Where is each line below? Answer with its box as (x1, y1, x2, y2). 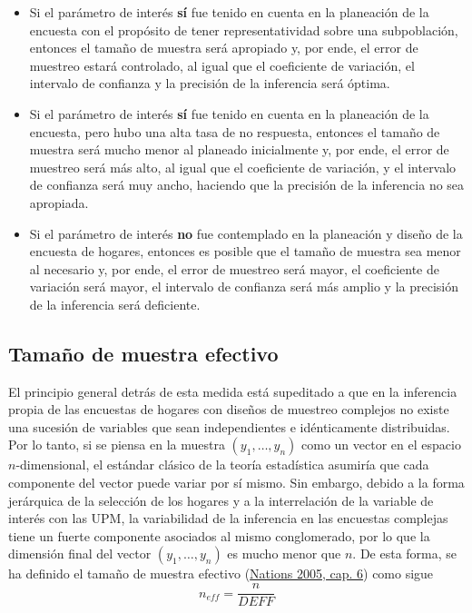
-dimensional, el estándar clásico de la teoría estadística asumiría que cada (15, 455, 429, 474)
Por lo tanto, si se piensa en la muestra (8, 435, 225, 454)
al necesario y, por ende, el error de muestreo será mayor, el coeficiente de (29, 259, 439, 278)
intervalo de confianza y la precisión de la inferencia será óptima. (29, 74, 390, 93)
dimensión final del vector (8, 544, 152, 563)
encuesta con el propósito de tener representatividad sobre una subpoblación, (29, 20, 458, 39)
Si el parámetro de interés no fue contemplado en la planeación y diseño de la (29, 223, 463, 242)
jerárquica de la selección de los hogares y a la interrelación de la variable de (8, 490, 434, 509)
